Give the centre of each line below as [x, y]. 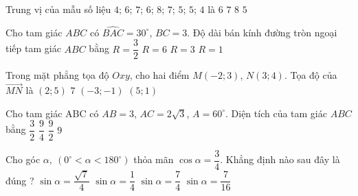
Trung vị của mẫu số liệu [58, 9]
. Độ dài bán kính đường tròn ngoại [262, 32]
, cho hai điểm [159, 75]
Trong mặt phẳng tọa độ [57, 75]
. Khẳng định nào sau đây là [280, 159]
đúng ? [20, 180]
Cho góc [23, 159]
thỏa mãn [154, 159]
